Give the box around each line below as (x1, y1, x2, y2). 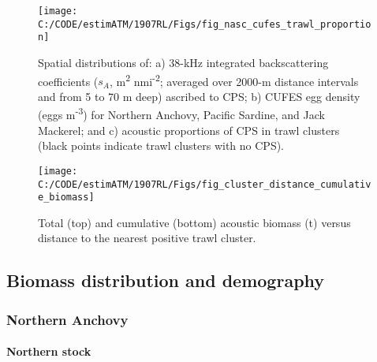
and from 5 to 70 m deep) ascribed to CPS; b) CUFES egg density (38, 88, 360, 104)
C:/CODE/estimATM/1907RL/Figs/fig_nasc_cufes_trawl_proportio (38, 18, 371, 30)
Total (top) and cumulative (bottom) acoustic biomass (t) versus (38, 214, 351, 230)
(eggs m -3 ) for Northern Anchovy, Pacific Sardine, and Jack (38, 104, 325, 123)
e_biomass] (38, 192, 95, 203)
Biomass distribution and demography (6, 268, 325, 293)
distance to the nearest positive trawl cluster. (38, 230, 256, 246)
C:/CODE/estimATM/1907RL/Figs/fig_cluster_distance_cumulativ (38, 178, 371, 190)
